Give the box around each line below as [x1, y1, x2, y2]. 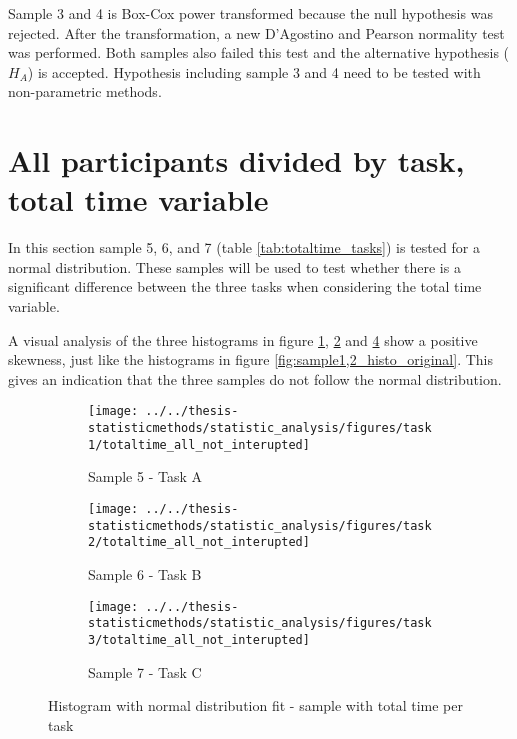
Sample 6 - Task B [88, 563, 202, 584]
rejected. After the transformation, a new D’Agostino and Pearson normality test [8, 22, 505, 43]
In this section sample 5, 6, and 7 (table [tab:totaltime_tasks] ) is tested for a [8, 237, 480, 258]
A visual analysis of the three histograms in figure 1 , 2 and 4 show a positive [8, 329, 478, 350]
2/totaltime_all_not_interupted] [88, 535, 310, 550]
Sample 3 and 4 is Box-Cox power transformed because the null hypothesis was [8, 3, 493, 23]
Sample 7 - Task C [88, 661, 202, 682]
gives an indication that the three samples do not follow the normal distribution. [8, 368, 502, 389]
